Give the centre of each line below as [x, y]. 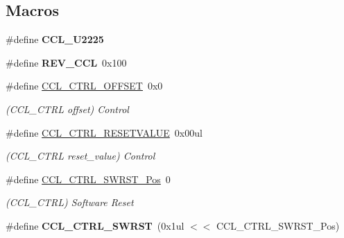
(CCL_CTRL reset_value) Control [80, 156]
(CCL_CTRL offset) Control [67, 109]
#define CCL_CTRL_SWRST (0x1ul [95, 225]
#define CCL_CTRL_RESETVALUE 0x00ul [104, 132]
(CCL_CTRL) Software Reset [70, 202]
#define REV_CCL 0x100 [66, 62]
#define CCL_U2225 [55, 39]
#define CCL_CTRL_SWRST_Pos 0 [88, 179]
